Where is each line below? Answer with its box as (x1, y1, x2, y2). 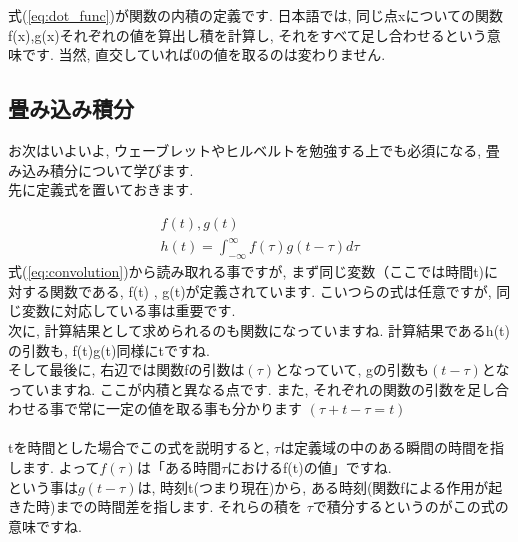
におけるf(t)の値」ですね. (227, 457, 392, 478)
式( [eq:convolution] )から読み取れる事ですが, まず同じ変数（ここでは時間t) (8, 261, 485, 282)
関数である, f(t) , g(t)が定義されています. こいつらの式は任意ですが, (49, 280, 492, 301)
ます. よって (21, 457, 100, 478)
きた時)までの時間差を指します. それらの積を (8, 496, 302, 517)
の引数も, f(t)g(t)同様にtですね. (8, 339, 210, 360)
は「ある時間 (136, 457, 221, 478)
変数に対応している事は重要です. (21, 300, 236, 321)
